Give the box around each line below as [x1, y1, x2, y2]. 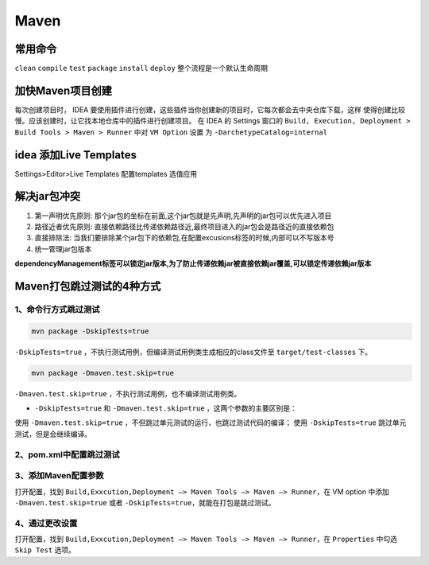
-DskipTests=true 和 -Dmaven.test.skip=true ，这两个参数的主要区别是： [34, 403, 298, 413]
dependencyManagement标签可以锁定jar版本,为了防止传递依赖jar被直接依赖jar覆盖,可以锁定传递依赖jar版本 [14, 259, 372, 268]
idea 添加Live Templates [14, 148, 137, 162]
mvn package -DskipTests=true [31, 326, 149, 336]
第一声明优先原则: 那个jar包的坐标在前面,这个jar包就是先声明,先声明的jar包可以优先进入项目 [34, 211, 332, 220]
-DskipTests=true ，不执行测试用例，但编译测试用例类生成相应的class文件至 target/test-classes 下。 [14, 347, 373, 357]
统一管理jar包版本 [34, 244, 92, 254]
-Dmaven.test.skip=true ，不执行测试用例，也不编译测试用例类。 [14, 388, 242, 398]
